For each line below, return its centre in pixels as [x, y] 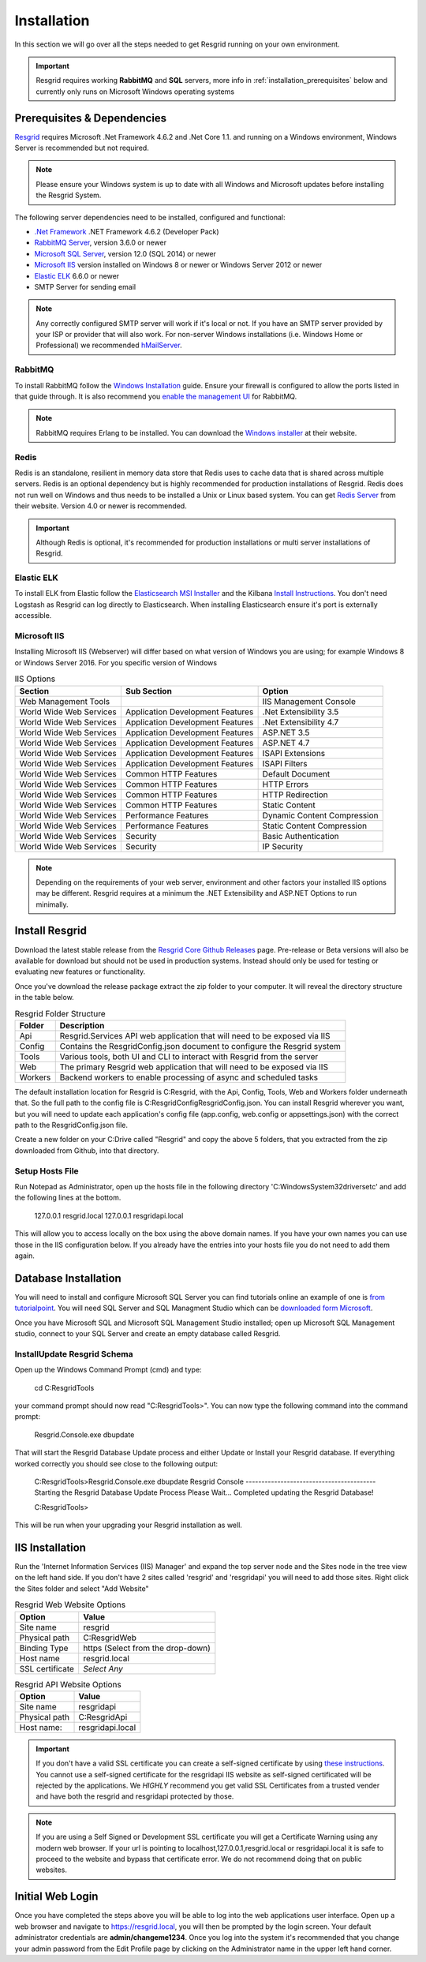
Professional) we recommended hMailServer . [109, 345]
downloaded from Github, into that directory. [87, 1150]
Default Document [296, 773]
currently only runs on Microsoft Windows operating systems [135, 92]
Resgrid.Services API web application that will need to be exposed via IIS [195, 1035]
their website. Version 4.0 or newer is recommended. [101, 506]
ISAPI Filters [285, 763]
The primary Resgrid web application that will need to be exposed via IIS [194, 1067]
